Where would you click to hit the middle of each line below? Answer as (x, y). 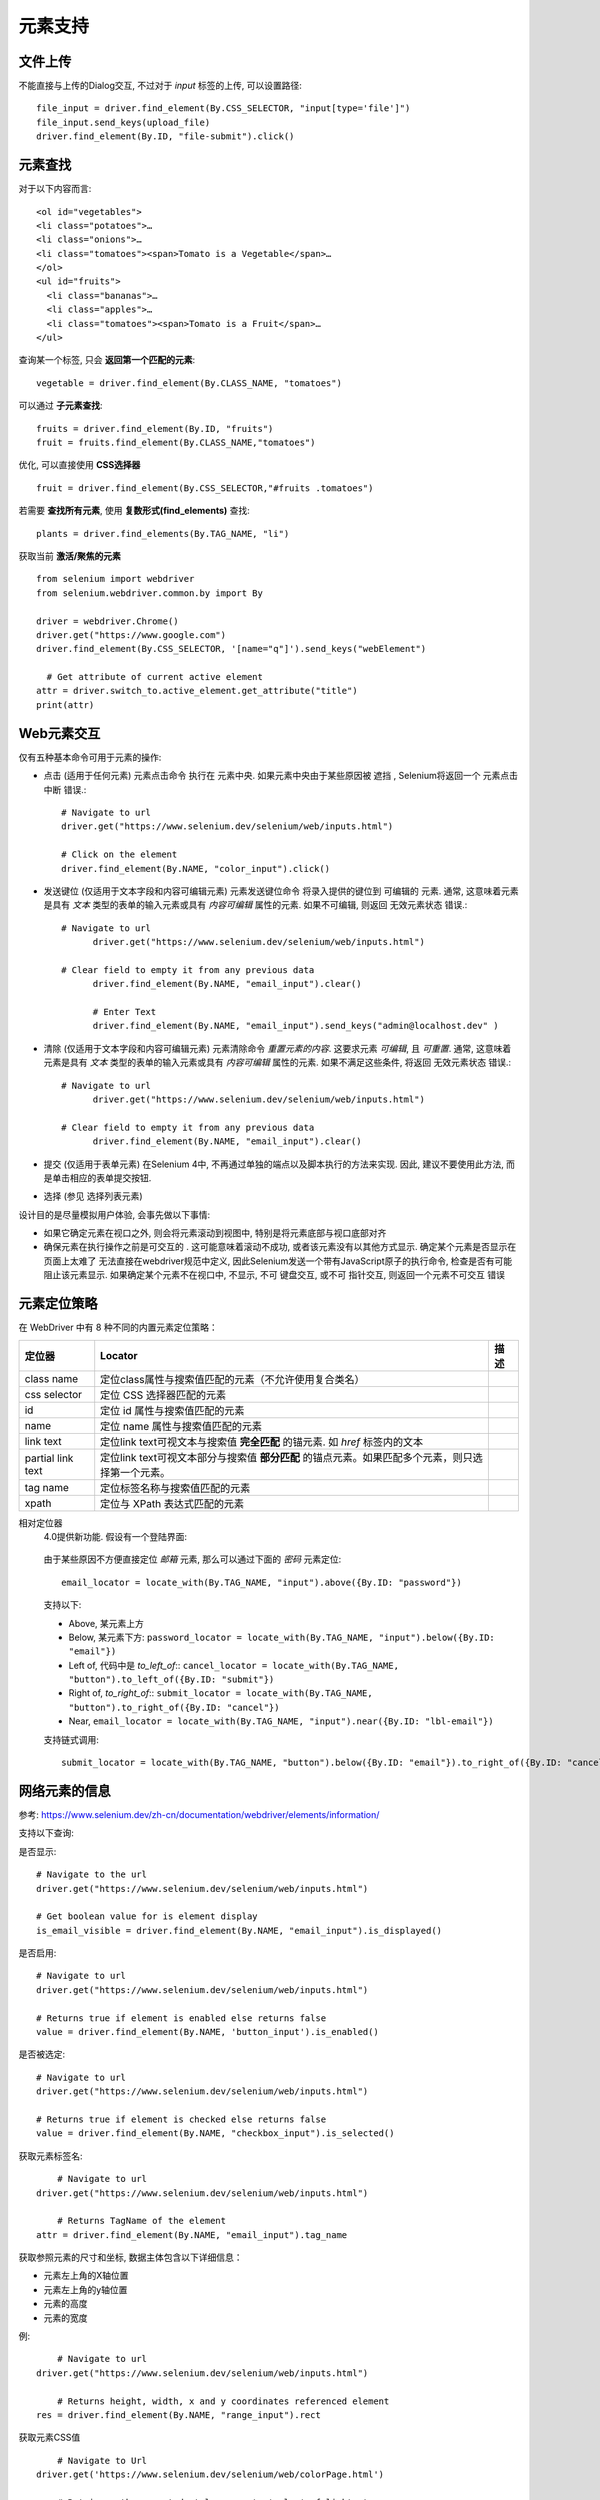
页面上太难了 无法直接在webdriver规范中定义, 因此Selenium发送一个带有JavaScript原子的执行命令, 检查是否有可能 (278, 1261)
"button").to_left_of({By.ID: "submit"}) (171, 1679)
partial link (49, 1458)
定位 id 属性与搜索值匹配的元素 (172, 1410)
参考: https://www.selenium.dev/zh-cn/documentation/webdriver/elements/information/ (199, 1814)
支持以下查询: (46, 1833)
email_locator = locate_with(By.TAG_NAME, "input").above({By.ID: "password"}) (261, 1582)
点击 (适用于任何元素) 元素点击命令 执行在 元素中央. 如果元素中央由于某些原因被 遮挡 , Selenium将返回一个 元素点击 (281, 776)
